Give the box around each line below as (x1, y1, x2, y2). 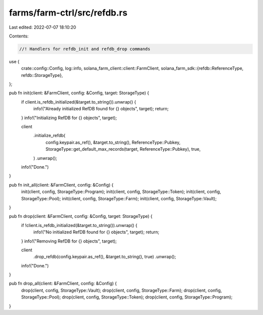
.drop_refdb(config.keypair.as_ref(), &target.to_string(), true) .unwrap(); (33, 254, 176, 260)
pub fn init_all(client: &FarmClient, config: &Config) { (9, 182, 114, 188)
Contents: (9, 33, 29, 39)
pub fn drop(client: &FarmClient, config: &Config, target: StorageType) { (9, 213, 153, 219)
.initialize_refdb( (33, 133, 66, 139)
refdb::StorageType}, (21, 72, 63, 78)
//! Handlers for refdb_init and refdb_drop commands (19, 46, 150, 52)
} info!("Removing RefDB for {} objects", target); (21, 238, 117, 244)
